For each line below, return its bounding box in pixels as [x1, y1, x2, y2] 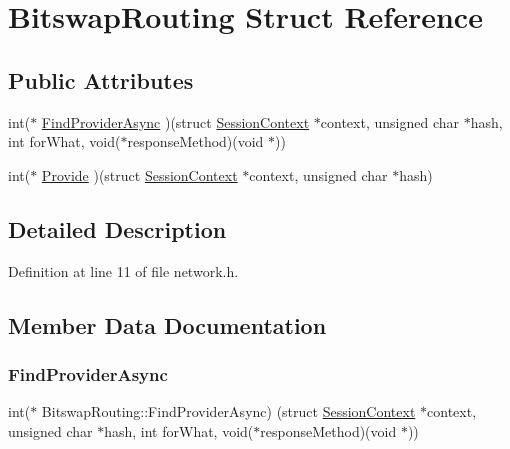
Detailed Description [8, 213, 227, 244]
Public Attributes [8, 64, 194, 95]
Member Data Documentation [8, 309, 327, 340]
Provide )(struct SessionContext [41, 164, 238, 185]
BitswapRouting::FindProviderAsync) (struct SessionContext [41, 401, 416, 422]
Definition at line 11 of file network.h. [8, 260, 239, 281]
